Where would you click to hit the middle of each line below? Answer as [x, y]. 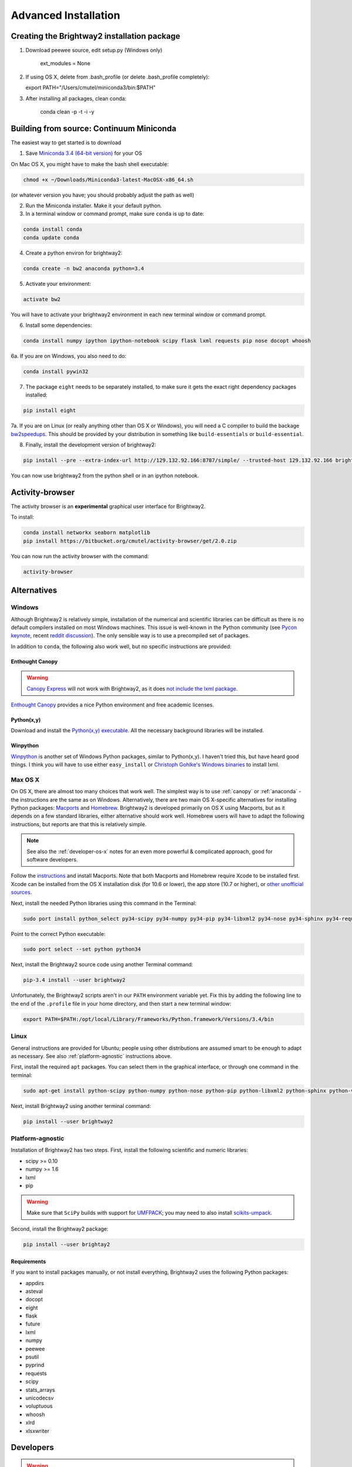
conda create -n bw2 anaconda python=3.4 [84, 268]
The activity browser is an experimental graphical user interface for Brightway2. [108, 506]
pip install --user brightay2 [67, 1245]
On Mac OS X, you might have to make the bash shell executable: [90, 164]
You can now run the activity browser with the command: [80, 556]
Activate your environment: [58, 283]
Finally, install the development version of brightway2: [91, 445]
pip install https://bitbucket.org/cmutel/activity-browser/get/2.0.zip [130, 541]
